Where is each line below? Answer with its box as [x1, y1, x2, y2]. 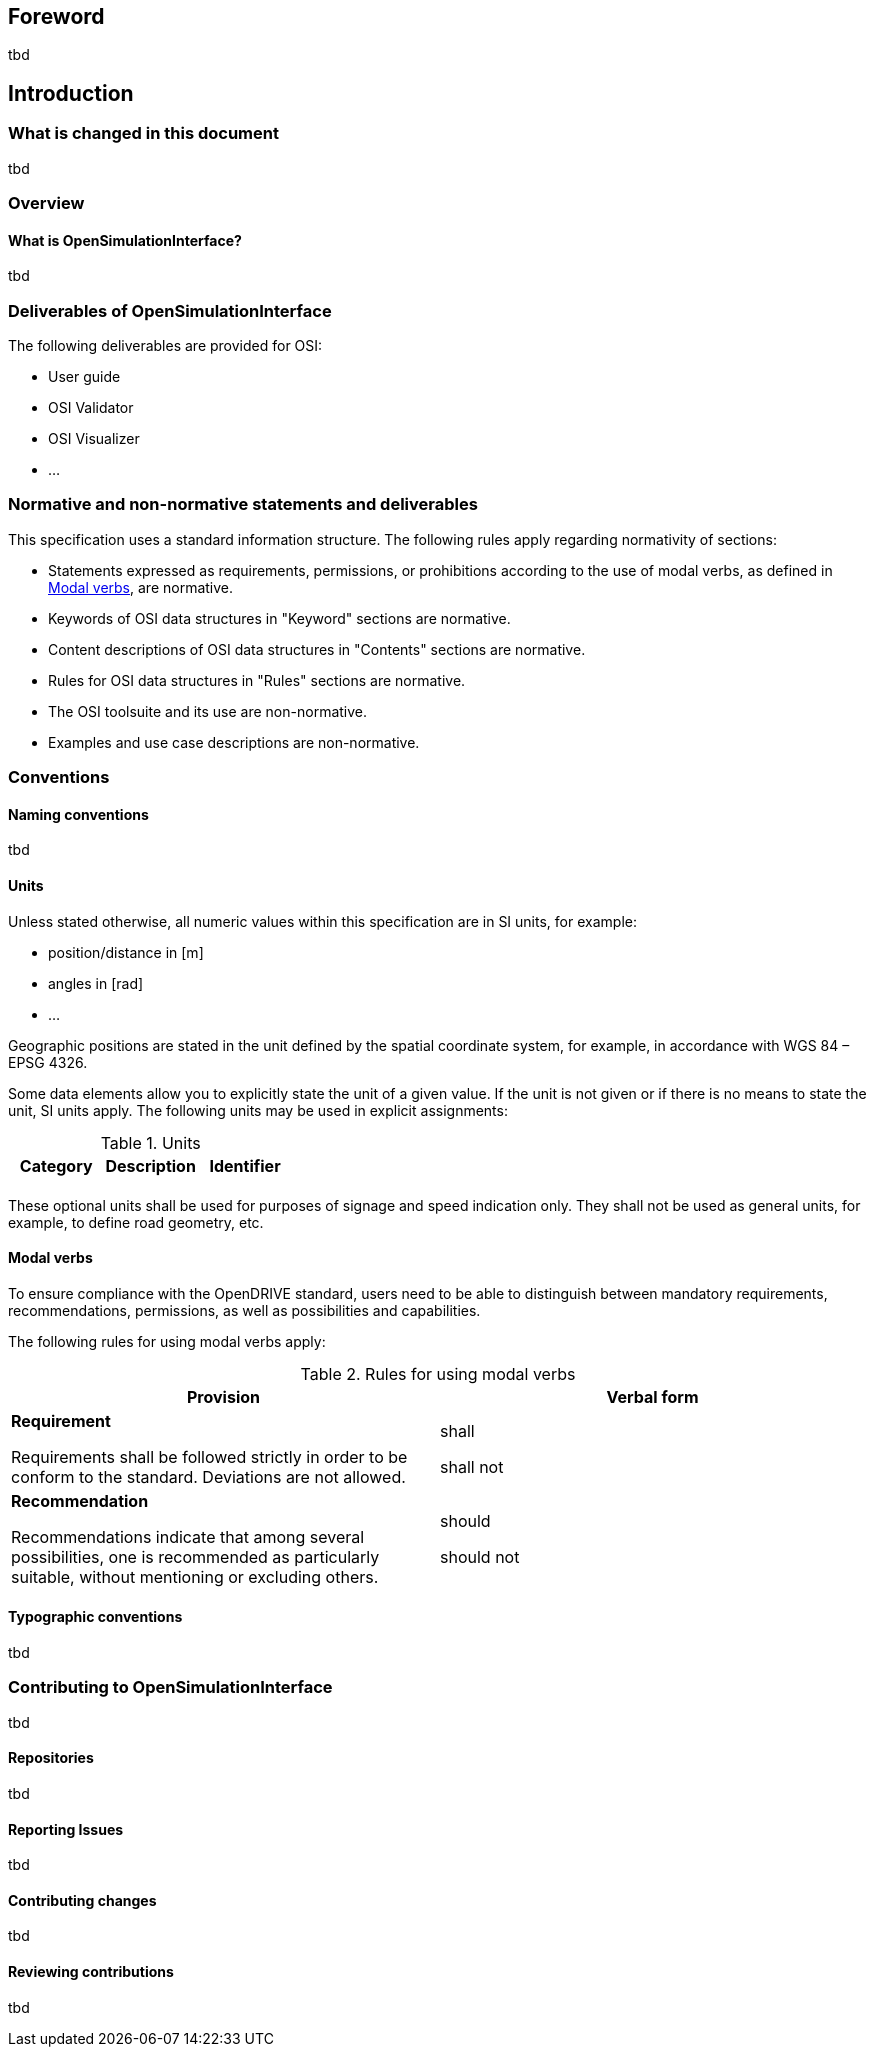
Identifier [209, 1155, 281, 1176]
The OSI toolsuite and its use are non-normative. [48, 702, 368, 720]
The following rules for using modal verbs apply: [8, 1332, 326, 1350]
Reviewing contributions [8, 1963, 174, 1980]
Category [19, 1155, 93, 1176]
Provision [186, 1386, 260, 1407]
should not [440, 1546, 520, 1567]
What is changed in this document [8, 123, 279, 144]
